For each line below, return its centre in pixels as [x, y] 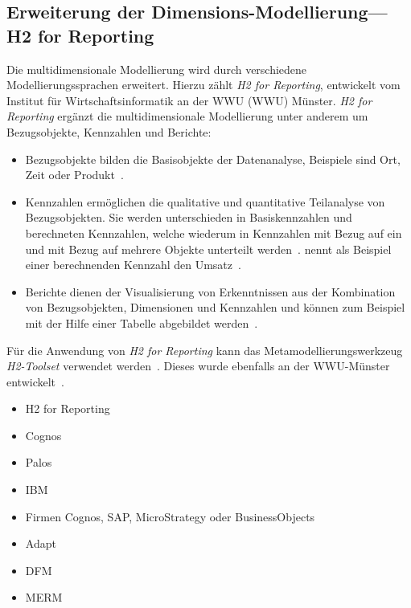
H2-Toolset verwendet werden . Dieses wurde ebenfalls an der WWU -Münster [198, 366]
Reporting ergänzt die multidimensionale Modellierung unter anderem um [187, 116]
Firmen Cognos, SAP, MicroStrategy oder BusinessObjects [170, 516]
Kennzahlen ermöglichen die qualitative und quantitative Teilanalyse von [205, 201]
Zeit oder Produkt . [74, 175]
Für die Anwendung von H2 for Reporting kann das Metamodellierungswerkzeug [205, 350]
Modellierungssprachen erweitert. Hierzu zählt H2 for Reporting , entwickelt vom [203, 85]
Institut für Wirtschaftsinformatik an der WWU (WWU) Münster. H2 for [189, 100]
